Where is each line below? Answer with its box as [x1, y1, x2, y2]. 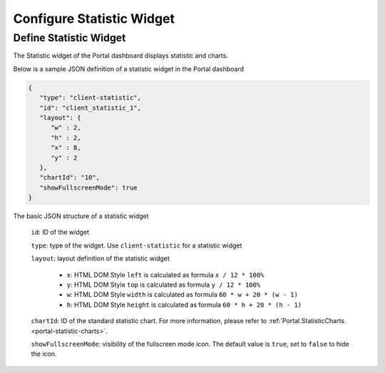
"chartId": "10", [39, 173, 100, 182]
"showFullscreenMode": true [39, 183, 138, 192]
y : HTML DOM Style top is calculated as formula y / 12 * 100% [66, 280, 261, 289]
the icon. [31, 349, 57, 358]
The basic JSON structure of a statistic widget [13, 212, 149, 220]
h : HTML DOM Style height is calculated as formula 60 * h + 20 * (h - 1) [66, 300, 302, 309]
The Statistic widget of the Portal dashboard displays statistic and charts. [13, 51, 229, 60]
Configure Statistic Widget [13, 11, 175, 26]
